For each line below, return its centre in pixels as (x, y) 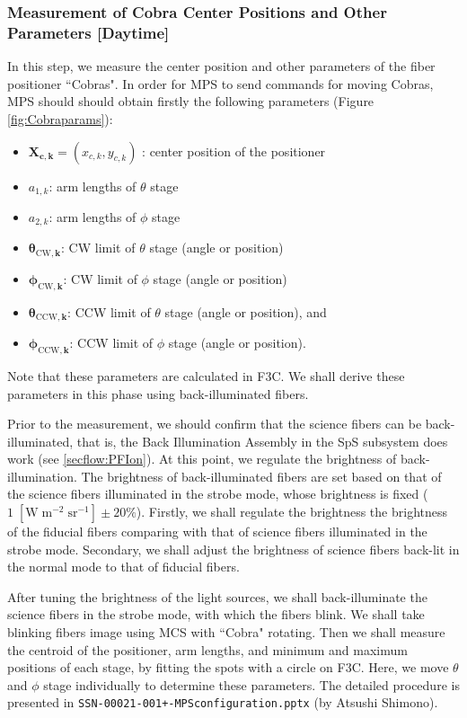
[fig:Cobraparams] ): (60, 118)
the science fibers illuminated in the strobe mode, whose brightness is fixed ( (218, 494)
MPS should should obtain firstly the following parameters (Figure (191, 101)
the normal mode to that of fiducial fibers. (123, 567)
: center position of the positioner (234, 151)
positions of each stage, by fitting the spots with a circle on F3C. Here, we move (228, 667)
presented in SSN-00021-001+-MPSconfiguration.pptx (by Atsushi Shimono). (223, 702)
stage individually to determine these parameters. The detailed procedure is (251, 684)
